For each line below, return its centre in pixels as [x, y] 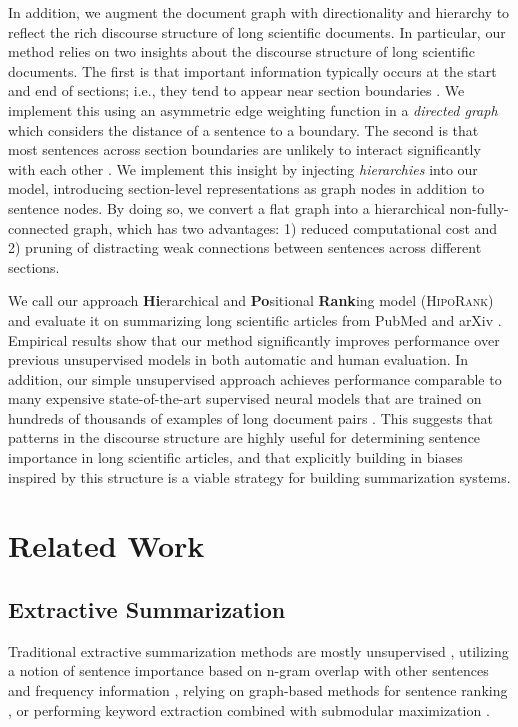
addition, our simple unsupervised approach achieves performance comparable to [255, 378]
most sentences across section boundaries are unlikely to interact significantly [244, 149]
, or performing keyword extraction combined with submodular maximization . [249, 709]
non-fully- [479, 207]
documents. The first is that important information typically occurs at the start [252, 70]
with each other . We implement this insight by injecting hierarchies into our [243, 168]
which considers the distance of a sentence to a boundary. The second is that [243, 129]
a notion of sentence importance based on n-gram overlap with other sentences [248, 670]
